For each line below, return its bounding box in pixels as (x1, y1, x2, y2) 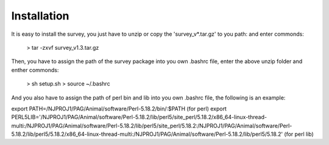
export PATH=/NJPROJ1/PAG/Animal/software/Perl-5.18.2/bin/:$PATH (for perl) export (11, 105, 227, 112)
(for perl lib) (284, 130, 314, 138)
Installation (11, 9, 69, 22)
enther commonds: (11, 66, 59, 73)
